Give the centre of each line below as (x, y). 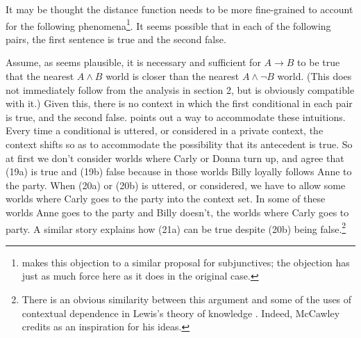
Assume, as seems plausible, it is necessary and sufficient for (133, 62)
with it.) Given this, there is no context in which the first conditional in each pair (179, 103)
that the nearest (40, 76)
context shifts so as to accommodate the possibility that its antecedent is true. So (179, 144)
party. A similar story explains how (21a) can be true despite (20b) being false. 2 (176, 227)
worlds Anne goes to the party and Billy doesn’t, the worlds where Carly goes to (177, 212)
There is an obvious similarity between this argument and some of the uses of (187, 299)
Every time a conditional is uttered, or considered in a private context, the (165, 130)
